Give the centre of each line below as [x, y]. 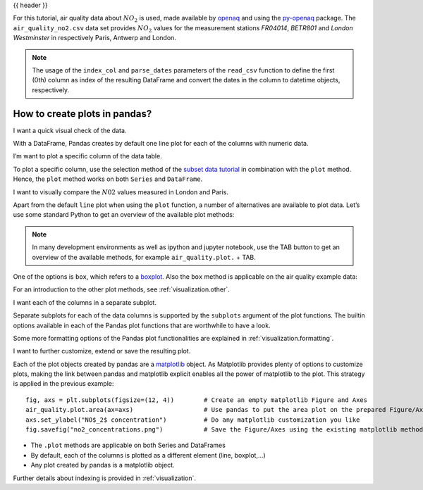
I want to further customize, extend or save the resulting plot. [102, 351]
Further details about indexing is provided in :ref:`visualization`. [105, 478]
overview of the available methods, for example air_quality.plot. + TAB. [144, 257]
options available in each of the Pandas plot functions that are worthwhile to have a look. [142, 325]
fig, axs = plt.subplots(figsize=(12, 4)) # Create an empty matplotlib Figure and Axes [197, 400]
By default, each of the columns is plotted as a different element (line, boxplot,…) [148, 455]
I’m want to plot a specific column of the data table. [87, 156]
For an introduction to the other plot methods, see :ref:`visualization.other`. [122, 289]
